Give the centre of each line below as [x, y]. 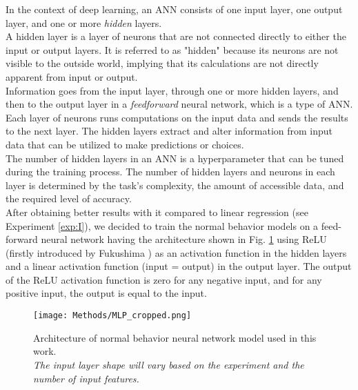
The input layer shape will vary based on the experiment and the [169, 364]
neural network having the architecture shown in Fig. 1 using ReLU [184, 239]
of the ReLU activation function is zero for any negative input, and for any [164, 279]
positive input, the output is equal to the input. [106, 293]
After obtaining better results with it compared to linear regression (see [157, 212]
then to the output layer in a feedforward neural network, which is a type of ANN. [179, 104]
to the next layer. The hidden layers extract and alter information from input [169, 131]
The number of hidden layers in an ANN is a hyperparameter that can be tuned [175, 158]
